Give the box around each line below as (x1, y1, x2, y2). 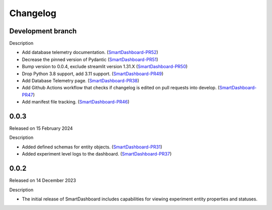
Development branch (9, 27, 77, 35)
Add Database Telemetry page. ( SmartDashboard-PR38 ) (22, 78, 140, 84)
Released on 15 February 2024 (9, 125, 73, 131)
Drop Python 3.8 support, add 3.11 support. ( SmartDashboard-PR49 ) (22, 71, 164, 77)
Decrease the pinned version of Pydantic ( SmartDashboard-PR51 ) (22, 56, 159, 63)
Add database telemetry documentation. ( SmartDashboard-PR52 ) (22, 49, 159, 56)
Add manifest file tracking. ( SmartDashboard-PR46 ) (22, 99, 129, 105)
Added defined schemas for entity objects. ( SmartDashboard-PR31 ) (22, 144, 163, 150)
